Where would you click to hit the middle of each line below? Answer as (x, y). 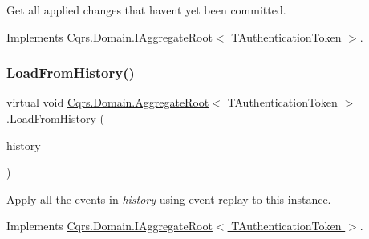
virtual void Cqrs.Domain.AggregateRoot (108, 102)
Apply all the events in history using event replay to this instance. (169, 198)
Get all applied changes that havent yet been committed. (146, 10)
